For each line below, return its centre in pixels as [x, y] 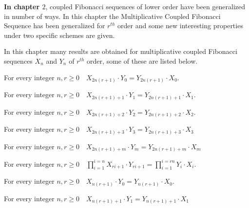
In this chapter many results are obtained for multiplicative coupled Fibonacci [121, 51]
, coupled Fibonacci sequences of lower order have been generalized [145, 6]
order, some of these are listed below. [142, 61]
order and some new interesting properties [180, 26]
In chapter [22, 6]
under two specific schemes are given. [59, 35]
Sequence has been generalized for [55, 26]
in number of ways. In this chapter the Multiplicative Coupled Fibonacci [112, 16]
